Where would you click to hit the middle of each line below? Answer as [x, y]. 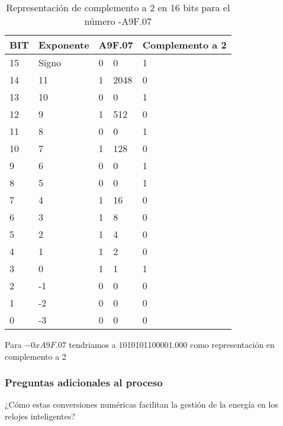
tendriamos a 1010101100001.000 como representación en [172, 344]
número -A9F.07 [118, 21]
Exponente [64, 45]
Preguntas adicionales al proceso [84, 383]
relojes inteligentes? [40, 416]
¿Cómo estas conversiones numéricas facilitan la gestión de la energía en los [141, 404]
